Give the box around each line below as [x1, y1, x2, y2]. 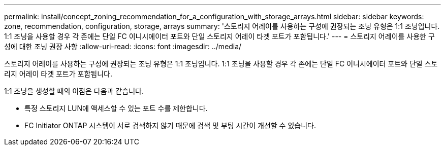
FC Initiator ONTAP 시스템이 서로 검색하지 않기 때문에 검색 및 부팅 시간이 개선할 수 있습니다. [24, 121, 316, 130]
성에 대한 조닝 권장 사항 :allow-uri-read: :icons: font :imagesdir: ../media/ [4, 42, 242, 51]
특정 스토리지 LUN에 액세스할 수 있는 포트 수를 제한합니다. [24, 104, 208, 113]
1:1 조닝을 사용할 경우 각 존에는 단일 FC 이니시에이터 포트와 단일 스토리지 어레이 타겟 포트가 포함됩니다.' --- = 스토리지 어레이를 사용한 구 [4, 32, 435, 41]
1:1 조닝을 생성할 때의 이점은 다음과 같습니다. [4, 87, 144, 95]
